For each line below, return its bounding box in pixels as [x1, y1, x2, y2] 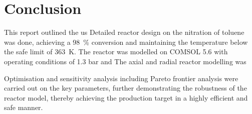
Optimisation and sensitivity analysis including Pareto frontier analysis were [4, 73, 238, 83]
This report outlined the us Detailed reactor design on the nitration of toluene [4, 27, 244, 37]
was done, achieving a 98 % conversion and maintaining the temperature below [4, 36, 248, 47]
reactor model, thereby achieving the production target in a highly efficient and [4, 92, 248, 103]
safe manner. [4, 102, 43, 113]
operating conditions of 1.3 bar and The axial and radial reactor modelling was [4, 56, 246, 66]
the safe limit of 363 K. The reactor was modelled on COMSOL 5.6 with [4, 46, 228, 57]
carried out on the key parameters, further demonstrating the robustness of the [4, 83, 247, 93]
